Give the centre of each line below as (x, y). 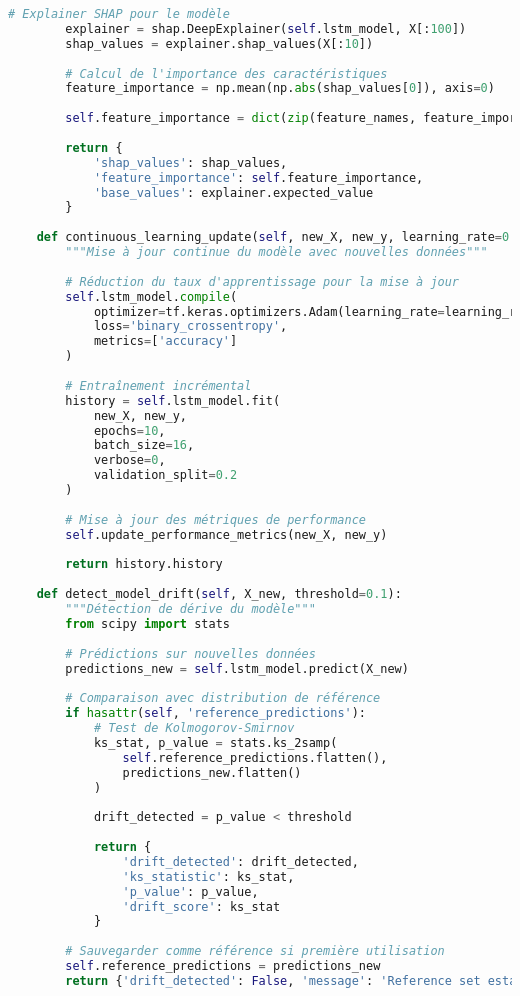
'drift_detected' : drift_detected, (240, 861)
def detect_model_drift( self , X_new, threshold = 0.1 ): (219, 594)
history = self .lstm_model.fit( (173, 400)
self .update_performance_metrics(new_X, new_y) (226, 534)
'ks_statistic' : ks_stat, (208, 876)
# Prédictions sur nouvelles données (190, 653)
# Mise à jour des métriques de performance (215, 519)
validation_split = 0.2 (165, 475)
